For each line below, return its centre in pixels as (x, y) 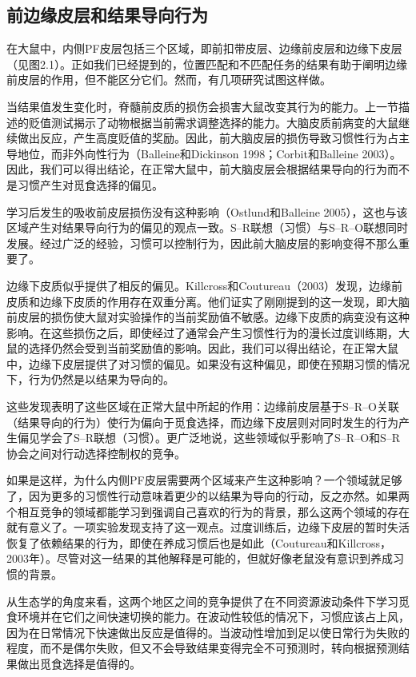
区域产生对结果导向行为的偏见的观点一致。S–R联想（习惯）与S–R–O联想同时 (208, 227)
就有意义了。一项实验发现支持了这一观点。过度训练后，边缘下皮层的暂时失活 (208, 527)
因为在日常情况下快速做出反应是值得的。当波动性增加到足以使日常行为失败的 (208, 632)
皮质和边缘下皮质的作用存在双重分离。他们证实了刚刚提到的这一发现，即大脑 (208, 301)
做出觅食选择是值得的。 (79, 663)
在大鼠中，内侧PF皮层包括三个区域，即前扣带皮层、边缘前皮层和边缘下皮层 (204, 48)
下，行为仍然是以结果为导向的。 (90, 379)
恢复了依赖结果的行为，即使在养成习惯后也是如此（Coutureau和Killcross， (199, 542)
